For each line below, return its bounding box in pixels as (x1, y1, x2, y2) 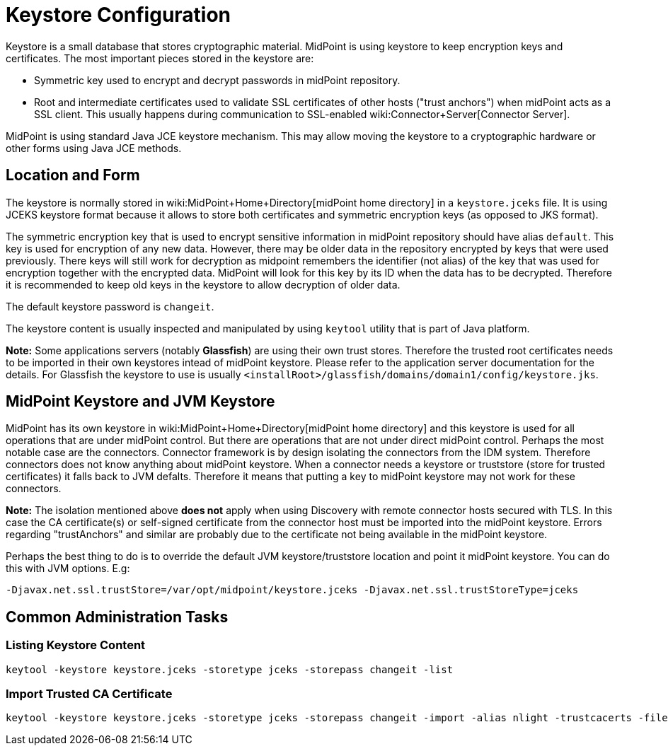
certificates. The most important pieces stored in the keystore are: (6, 52, 314, 64)
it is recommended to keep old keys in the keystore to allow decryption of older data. (6, 278, 401, 291)
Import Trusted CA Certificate (6, 687, 173, 701)
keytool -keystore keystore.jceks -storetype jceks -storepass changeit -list (6, 663, 454, 675)
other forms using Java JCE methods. (6, 141, 182, 154)
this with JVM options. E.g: (6, 562, 130, 575)
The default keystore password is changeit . (6, 300, 214, 313)
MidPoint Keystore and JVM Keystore (6, 392, 275, 411)
